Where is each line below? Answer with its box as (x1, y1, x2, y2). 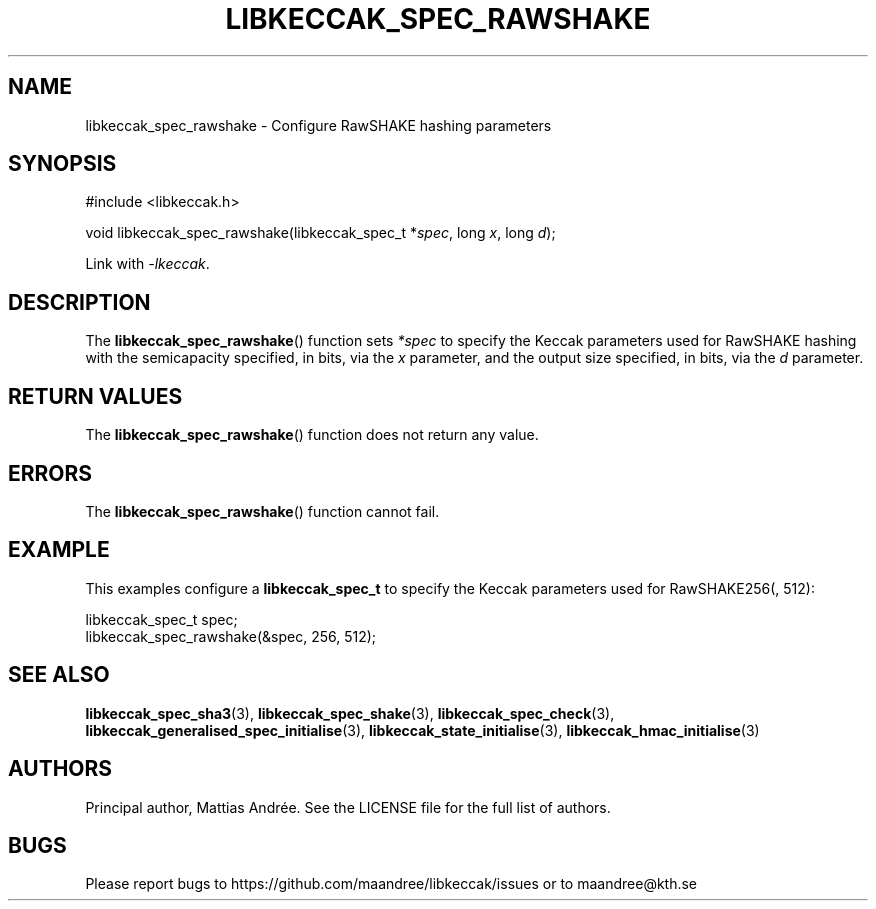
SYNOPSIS (8, 151, 117, 177)
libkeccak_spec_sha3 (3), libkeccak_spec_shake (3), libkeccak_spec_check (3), (85, 704, 615, 722)
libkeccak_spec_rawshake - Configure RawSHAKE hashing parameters (85, 116, 552, 134)
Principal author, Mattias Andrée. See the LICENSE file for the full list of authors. (85, 798, 611, 816)
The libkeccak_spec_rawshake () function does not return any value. (85, 426, 539, 444)
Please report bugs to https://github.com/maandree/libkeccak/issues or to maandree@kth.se (85, 875, 698, 893)
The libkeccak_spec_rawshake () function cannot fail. (85, 502, 440, 520)
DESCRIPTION (8, 289, 151, 315)
